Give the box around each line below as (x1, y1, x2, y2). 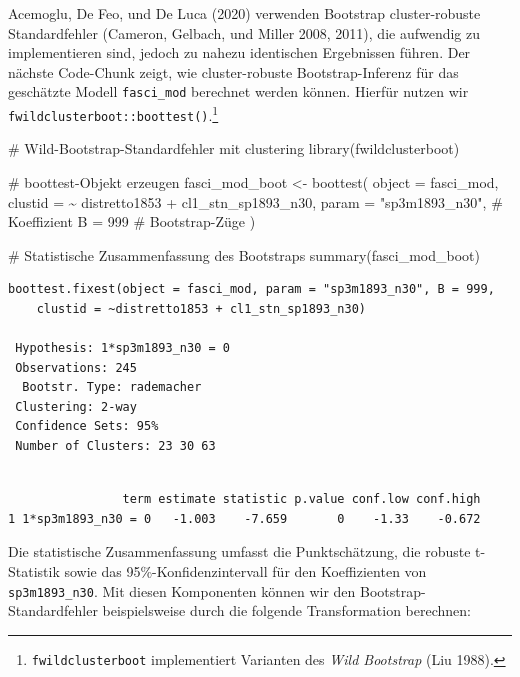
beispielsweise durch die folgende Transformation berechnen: (102, 600, 471, 621)
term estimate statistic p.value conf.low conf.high (122, 492, 481, 507)
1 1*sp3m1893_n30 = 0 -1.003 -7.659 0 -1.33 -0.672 (8, 511, 481, 526)
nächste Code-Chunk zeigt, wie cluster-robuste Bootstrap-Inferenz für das (8, 61, 459, 82)
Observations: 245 (15, 360, 137, 375)
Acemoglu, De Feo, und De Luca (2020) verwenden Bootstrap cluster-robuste (8, 3, 481, 23)
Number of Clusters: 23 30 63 (15, 439, 216, 454)
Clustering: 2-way (15, 399, 137, 414)
